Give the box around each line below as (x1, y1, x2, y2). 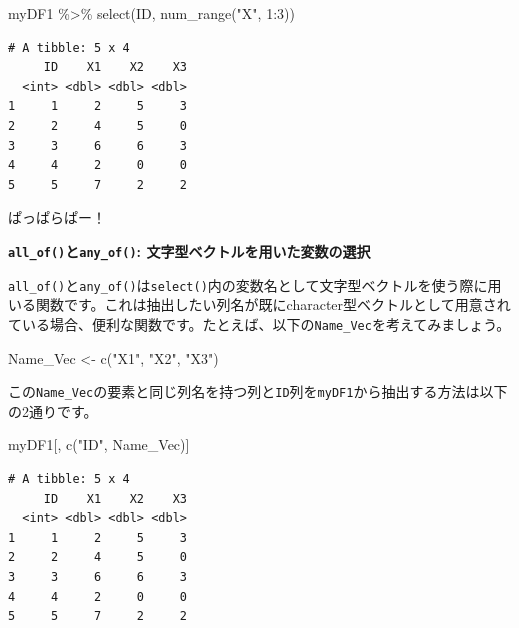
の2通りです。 (8, 400, 98, 421)
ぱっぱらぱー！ (8, 207, 106, 228)
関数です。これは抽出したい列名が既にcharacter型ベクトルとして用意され (35, 294, 511, 315)
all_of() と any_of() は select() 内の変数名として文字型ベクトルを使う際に (8, 274, 488, 295)
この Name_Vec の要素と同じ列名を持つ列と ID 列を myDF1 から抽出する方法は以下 (8, 381, 508, 402)
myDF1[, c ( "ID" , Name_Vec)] (8, 434, 190, 455)
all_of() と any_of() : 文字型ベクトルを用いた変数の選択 (8, 240, 371, 261)
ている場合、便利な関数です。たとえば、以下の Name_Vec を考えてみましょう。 (8, 313, 511, 334)
